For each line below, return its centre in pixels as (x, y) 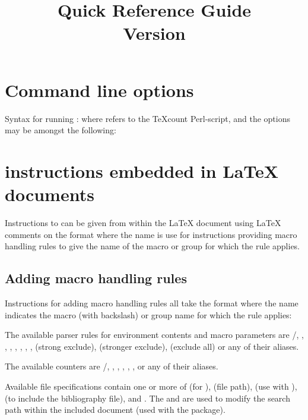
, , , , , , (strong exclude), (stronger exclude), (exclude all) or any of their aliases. (152, 346)
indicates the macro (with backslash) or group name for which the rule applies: (148, 314)
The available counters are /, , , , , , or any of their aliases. (112, 366)
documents (50, 194)
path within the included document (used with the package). (115, 410)
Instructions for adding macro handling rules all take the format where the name (152, 303)
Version (154, 33)
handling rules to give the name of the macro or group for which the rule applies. (153, 246)
